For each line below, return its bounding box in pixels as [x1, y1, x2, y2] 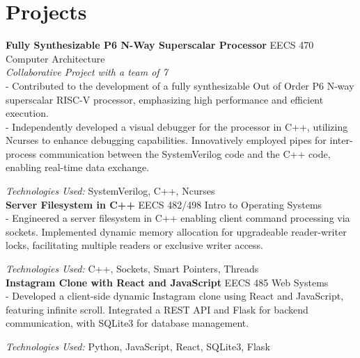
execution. [6, 106, 49, 120]
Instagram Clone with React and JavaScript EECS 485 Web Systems [6, 275, 329, 289]
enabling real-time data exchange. [6, 160, 150, 174]
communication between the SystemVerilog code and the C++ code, [39, 146, 331, 161]
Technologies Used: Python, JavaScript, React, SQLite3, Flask [6, 339, 270, 353]
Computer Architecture [6, 51, 105, 65]
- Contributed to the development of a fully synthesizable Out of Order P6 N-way [6, 78, 354, 92]
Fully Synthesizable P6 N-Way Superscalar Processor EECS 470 [6, 38, 314, 52]
